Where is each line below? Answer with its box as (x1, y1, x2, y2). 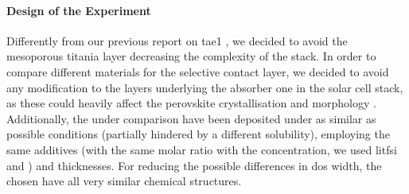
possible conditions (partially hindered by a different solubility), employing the (6, 126, 390, 142)
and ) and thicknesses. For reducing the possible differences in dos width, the (6, 157, 382, 173)
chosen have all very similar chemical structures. (6, 173, 242, 189)
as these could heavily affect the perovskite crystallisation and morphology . (6, 95, 376, 111)
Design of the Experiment (6, 2, 151, 18)
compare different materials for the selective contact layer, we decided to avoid (6, 63, 389, 80)
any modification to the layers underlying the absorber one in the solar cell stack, (6, 79, 403, 95)
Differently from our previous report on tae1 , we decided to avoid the (6, 32, 348, 48)
